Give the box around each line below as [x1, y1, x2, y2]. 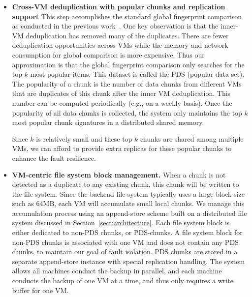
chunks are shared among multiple [140, 133, 244, 144]
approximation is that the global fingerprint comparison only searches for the [12, 59, 245, 69]
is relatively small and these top [36, 133, 132, 144]
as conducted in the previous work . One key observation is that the [12, 21, 219, 31]
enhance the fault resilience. [12, 152, 96, 163]
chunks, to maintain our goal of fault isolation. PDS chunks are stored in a [12, 246, 238, 257]
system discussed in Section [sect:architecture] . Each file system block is [12, 217, 230, 228]
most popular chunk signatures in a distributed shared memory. [12, 117, 204, 127]
